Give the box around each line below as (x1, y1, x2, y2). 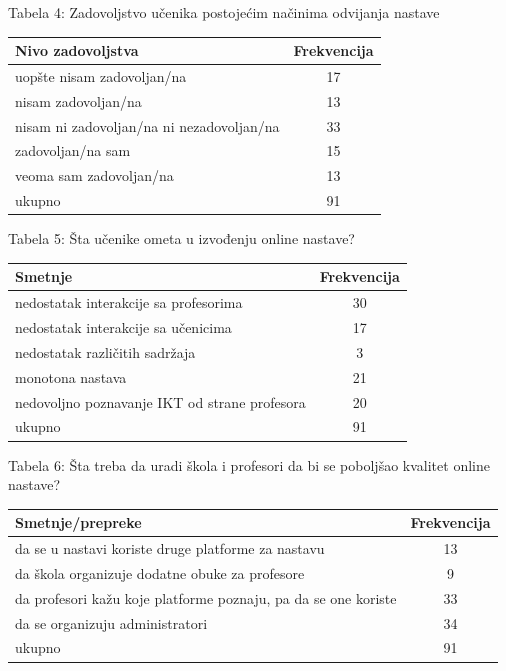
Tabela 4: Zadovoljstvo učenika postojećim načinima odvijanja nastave (8, 2, 440, 22)
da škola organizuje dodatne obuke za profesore (15, 562, 305, 583)
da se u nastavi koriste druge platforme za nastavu (15, 538, 325, 559)
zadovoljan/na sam (15, 140, 131, 161)
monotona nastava (15, 366, 127, 387)
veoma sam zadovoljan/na (15, 165, 174, 186)
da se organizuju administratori (15, 612, 208, 633)
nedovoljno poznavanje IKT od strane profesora (15, 391, 306, 412)
